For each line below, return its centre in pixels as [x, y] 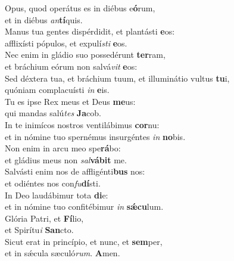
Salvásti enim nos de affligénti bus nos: [75, 171]
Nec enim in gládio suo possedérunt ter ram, [85, 55]
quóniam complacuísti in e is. [57, 90]
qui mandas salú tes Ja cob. [53, 113]
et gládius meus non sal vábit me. [66, 159]
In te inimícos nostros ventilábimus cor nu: [82, 124]
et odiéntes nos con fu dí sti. [53, 183]
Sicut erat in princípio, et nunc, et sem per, [84, 241]
